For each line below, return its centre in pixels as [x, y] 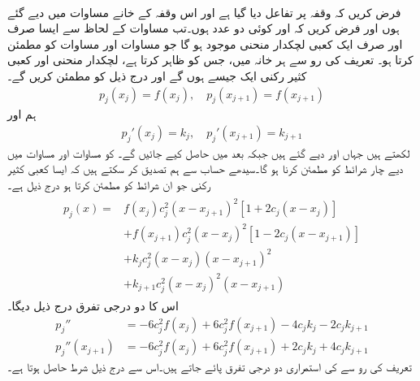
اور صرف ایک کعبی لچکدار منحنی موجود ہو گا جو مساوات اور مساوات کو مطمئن [205, 43]
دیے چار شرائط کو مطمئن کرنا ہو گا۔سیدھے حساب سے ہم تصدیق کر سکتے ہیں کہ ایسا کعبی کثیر [206, 169]
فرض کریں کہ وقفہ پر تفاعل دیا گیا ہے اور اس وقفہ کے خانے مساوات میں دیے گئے [204, 12]
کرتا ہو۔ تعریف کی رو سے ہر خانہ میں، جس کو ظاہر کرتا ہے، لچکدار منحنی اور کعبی [210, 60]
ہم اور [22, 114]
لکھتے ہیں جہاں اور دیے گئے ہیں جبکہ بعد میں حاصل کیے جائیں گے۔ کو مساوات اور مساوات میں [209, 152]
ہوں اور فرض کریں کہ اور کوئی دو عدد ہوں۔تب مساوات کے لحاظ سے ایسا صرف [204, 28]
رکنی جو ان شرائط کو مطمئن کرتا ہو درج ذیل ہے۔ [109, 184]
